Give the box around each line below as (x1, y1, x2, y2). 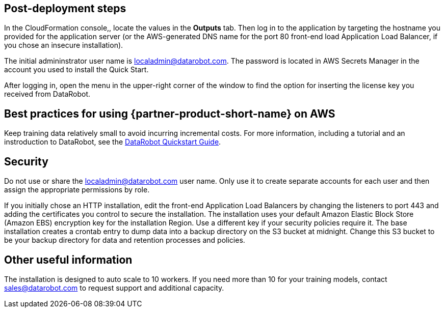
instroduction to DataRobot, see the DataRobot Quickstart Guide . (4, 137, 221, 147)
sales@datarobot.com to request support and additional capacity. (4, 283, 224, 292)
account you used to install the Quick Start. (4, 65, 149, 74)
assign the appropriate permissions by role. (4, 185, 150, 194)
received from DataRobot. (4, 90, 91, 99)
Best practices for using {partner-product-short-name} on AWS (4, 107, 335, 120)
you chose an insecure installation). (4, 41, 123, 50)
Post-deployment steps (4, 2, 126, 15)
